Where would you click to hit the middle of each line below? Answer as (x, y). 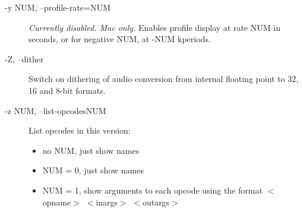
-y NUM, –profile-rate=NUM (58, 7)
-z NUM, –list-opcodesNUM (56, 110)
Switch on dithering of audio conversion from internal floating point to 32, (164, 79)
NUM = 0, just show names (93, 170)
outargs (156, 202)
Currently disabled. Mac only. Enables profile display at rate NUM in (154, 27)
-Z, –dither (24, 58)
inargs (107, 202)
